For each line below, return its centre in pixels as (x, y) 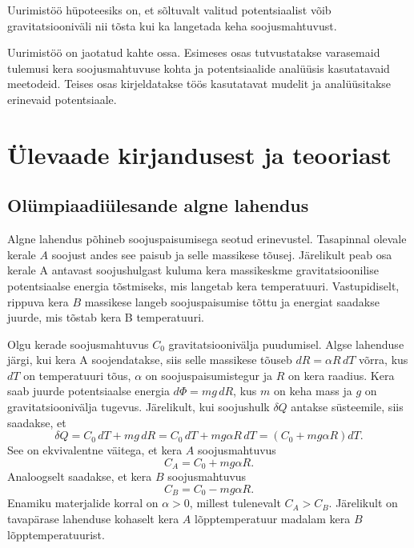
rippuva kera (38, 301)
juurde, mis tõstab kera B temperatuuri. (106, 317)
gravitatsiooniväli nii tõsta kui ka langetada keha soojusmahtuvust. (172, 25)
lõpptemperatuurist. (56, 534)
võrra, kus (384, 360)
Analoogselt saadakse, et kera (80, 476)
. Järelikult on (363, 503)
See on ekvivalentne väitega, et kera (95, 450)
